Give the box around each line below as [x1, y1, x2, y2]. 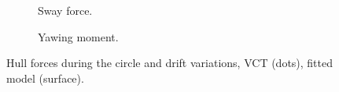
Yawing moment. [38, 28, 119, 44]
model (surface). [6, 69, 84, 86]
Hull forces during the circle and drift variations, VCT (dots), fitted [6, 55, 333, 71]
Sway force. [38, 2, 93, 18]
